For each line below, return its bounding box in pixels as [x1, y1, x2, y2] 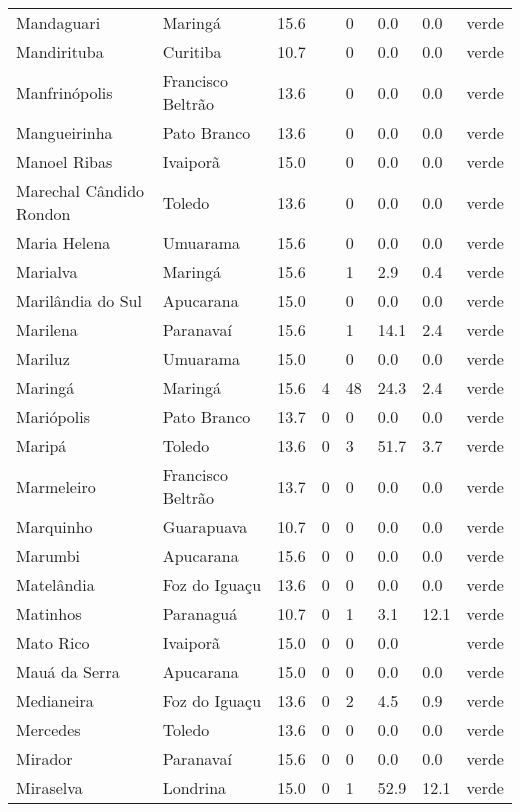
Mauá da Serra [16, 660, 120, 683]
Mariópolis [16, 405, 90, 428]
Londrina [162, 776, 227, 799]
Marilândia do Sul [16, 289, 142, 312]
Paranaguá [162, 602, 238, 625]
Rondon [16, 202, 71, 225]
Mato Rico [16, 631, 90, 654]
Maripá [16, 434, 67, 457]
